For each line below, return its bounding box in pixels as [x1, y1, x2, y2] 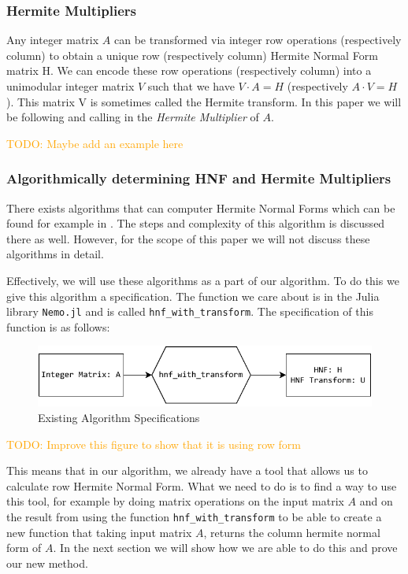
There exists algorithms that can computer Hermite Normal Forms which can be [6, 199, 395, 216]
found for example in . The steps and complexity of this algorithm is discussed [6, 215, 385, 231]
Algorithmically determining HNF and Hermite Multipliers [6, 168, 391, 188]
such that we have [147, 78, 235, 94]
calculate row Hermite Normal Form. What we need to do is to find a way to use [6, 477, 397, 494]
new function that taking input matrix [6, 524, 192, 540]
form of [6, 539, 42, 556]
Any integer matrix [6, 31, 99, 48]
